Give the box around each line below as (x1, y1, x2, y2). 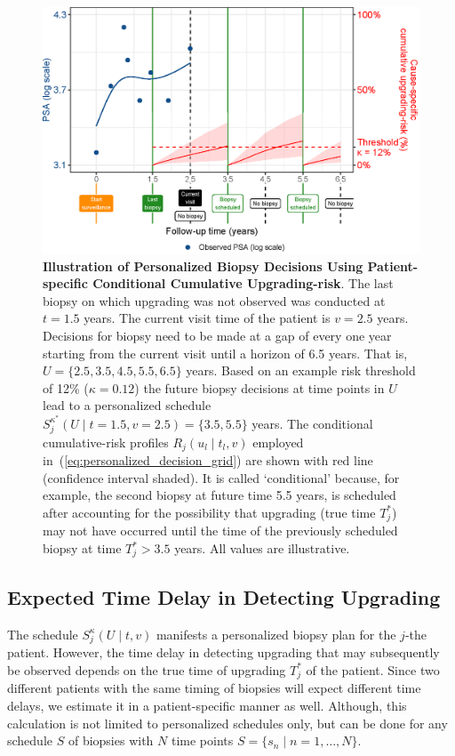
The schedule (7, 624, 78, 643)
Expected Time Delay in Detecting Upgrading (7, 583, 441, 610)
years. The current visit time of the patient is (84, 309, 331, 327)
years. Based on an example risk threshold (186, 361, 416, 380)
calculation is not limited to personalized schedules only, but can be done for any (7, 713, 448, 732)
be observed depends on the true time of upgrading (7, 660, 286, 679)
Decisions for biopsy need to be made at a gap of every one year (43, 326, 392, 344)
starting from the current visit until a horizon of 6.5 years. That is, (43, 343, 408, 362)
